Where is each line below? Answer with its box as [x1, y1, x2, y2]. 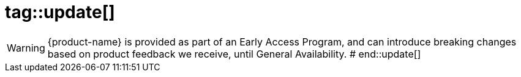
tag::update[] [5, 2, 115, 22]
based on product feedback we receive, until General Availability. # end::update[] [47, 47, 421, 60]
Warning [7, 41, 45, 54]
